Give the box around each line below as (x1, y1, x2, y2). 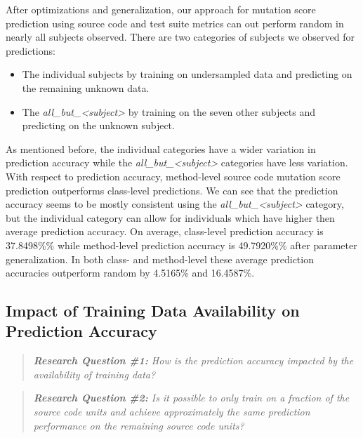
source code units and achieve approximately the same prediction (33, 404, 310, 419)
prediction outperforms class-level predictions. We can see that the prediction (6, 182, 338, 197)
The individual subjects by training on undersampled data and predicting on (22, 67, 352, 81)
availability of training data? (33, 366, 156, 381)
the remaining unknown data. (22, 80, 150, 95)
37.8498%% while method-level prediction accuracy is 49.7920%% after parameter (6, 237, 357, 252)
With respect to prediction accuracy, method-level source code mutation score (6, 168, 341, 183)
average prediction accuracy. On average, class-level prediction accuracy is (6, 224, 324, 239)
